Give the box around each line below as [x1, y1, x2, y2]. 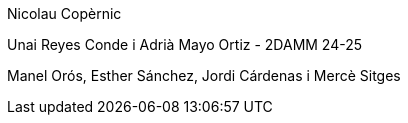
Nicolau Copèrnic [7, 5, 122, 22]
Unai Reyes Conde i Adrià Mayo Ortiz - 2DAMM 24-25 [7, 36, 363, 53]
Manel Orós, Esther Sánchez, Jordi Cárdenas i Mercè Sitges [7, 67, 401, 84]
